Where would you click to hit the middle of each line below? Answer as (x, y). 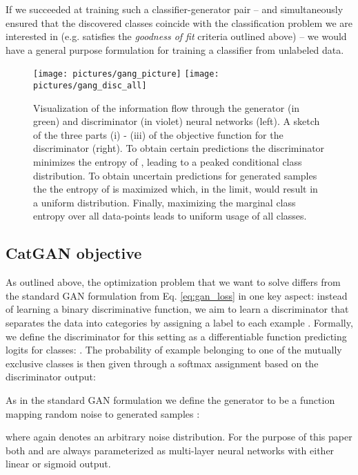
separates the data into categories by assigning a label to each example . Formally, (179, 323)
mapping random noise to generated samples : (103, 413)
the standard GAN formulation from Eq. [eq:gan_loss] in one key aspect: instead (177, 295)
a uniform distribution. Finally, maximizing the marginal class (165, 202)
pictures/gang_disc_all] (90, 86)
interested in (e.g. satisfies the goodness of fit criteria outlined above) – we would (176, 36)
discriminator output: (51, 377)
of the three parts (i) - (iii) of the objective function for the (158, 134)
